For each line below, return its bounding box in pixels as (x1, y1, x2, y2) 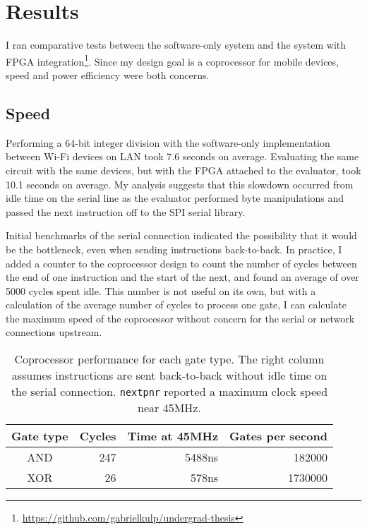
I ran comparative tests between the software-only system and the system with (6, 37, 347, 52)
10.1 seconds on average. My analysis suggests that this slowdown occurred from (6, 176, 354, 191)
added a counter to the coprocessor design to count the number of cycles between (6, 255, 357, 270)
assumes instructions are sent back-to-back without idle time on (11, 367, 327, 384)
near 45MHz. (138, 399, 201, 416)
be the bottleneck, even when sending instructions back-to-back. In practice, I (6, 241, 342, 256)
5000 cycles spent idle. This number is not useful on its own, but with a (6, 283, 316, 298)
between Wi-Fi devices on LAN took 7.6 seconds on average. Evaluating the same (6, 149, 359, 164)
